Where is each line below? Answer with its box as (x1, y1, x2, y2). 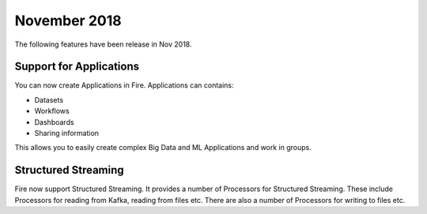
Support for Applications (14, 60, 140, 73)
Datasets (34, 95, 63, 104)
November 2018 (14, 12, 122, 29)
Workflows (34, 107, 70, 116)
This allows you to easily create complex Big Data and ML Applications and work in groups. (14, 143, 312, 152)
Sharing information (34, 129, 99, 138)
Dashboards (34, 117, 74, 126)
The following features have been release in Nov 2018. (14, 39, 192, 49)
